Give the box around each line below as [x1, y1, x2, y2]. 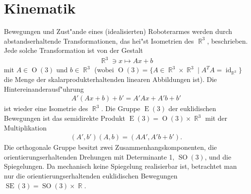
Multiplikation [4, 122, 47, 132]
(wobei [94, 65, 114, 75]
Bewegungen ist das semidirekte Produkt [4, 113, 125, 123]
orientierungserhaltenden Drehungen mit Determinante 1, [4, 151, 175, 162]
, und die [204, 151, 232, 162]
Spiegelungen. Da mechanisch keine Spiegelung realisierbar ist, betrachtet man [4, 161, 237, 171]
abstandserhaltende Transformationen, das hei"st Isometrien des [4, 35, 194, 46]
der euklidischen [168, 103, 217, 113]
